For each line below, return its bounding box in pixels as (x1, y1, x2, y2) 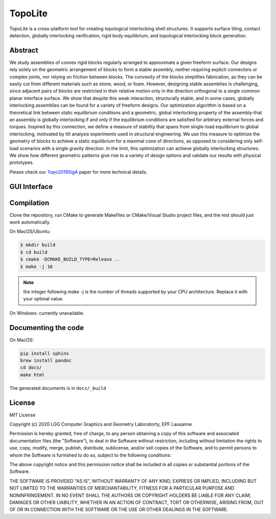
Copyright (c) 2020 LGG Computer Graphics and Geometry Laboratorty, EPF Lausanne (9, 421, 192, 428)
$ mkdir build (20, 242, 56, 248)
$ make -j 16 (20, 264, 53, 269)
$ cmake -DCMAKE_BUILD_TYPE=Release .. (20, 256, 120, 263)
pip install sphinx (20, 350, 69, 356)
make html (20, 372, 45, 378)
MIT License (9, 412, 36, 418)
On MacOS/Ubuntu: (9, 228, 51, 234)
